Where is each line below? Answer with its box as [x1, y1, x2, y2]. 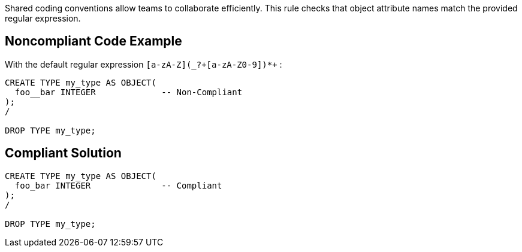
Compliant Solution [5, 145, 122, 161]
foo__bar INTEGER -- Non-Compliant [14, 87, 243, 97]
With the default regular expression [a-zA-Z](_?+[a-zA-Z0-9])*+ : [5, 59, 282, 69]
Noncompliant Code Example [5, 34, 182, 49]
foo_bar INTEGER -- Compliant [14, 180, 222, 190]
